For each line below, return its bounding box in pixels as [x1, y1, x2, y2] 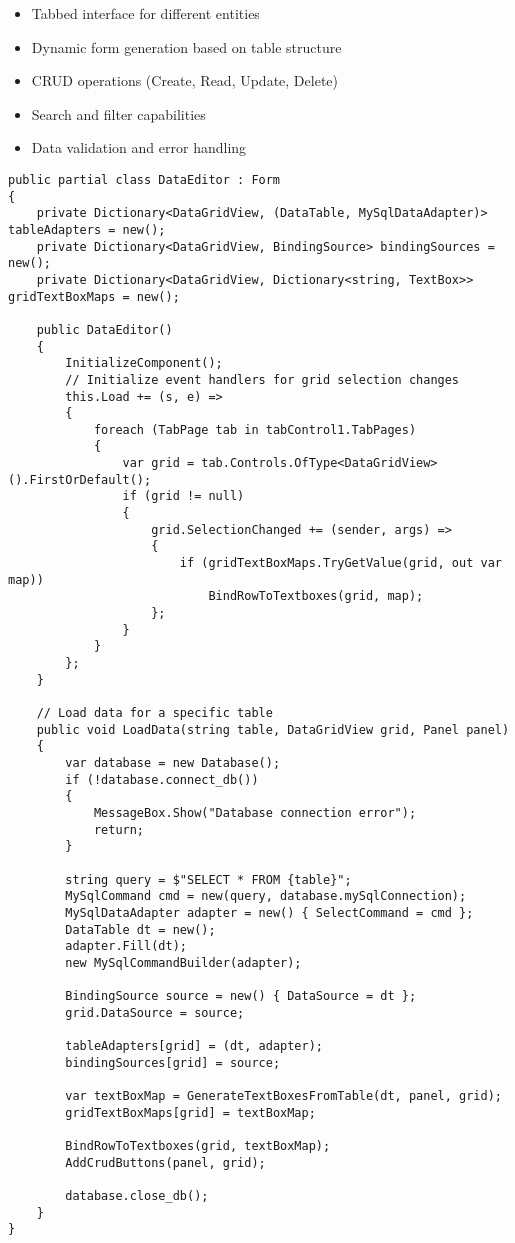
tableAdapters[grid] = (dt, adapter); [65, 1039, 323, 1054]
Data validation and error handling [31, 137, 247, 158]
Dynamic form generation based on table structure [31, 36, 342, 57]
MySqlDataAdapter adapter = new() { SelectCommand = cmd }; [65, 905, 474, 920]
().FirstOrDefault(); [8, 472, 152, 487]
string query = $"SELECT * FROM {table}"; [65, 872, 352, 887]
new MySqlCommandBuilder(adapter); [65, 955, 302, 970]
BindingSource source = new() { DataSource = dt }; [65, 989, 417, 1004]
